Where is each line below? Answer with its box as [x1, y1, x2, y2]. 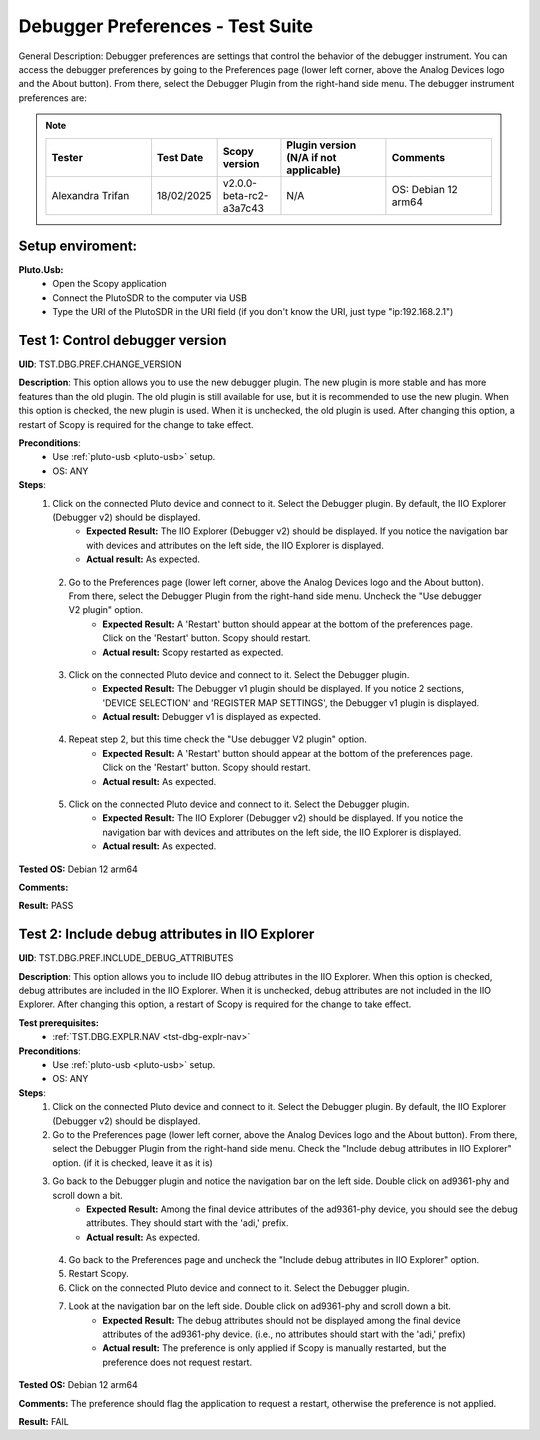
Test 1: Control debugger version [18, 332, 227, 349]
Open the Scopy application [52, 278, 167, 290]
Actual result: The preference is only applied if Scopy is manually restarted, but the [102, 1342, 447, 1354]
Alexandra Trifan [51, 188, 130, 202]
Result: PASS [18, 900, 74, 912]
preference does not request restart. [102, 1356, 253, 1368]
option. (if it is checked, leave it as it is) [52, 1156, 214, 1169]
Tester [51, 150, 84, 164]
